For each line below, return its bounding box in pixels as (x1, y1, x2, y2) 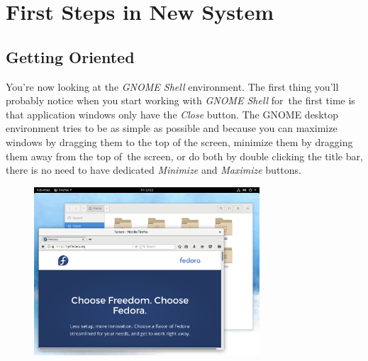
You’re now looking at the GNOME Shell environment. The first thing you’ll (6, 79, 339, 94)
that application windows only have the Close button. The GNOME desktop (6, 106, 338, 121)
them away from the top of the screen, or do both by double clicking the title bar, (6, 148, 363, 163)
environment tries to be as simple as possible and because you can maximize (6, 121, 338, 135)
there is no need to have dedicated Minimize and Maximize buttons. (6, 162, 301, 177)
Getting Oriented (6, 45, 135, 67)
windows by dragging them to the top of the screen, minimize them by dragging (6, 134, 353, 149)
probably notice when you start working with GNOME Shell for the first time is (6, 93, 355, 108)
